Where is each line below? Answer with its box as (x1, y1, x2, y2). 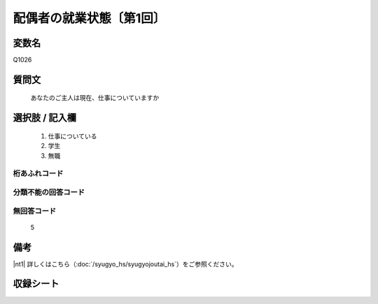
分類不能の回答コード (13, 187, 85, 197)
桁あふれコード (13, 168, 64, 178)
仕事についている (48, 131, 97, 140)
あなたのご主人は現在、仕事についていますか (30, 94, 160, 102)
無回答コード (13, 206, 57, 216)
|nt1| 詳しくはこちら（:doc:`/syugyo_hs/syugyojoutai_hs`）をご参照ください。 (13, 259, 238, 268)
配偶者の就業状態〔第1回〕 (13, 10, 166, 26)
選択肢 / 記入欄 (13, 112, 77, 124)
